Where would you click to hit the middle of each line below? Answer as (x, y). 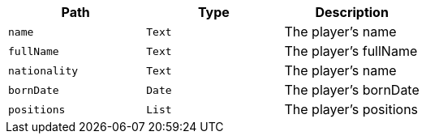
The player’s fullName (351, 51)
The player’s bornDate (352, 90)
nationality (43, 70)
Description (352, 12)
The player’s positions (351, 109)
